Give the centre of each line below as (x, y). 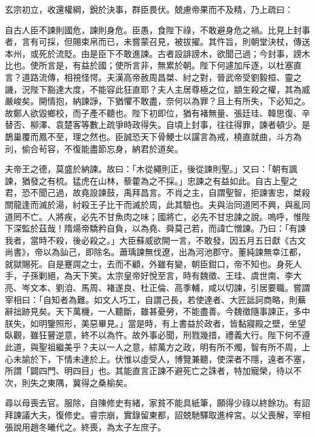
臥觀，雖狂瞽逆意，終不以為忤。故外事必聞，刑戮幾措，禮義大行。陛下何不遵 (157, 335)
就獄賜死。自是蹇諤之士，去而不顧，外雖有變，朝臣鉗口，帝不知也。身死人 (153, 263)
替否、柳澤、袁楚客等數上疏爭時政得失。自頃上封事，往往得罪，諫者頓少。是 (157, 125)
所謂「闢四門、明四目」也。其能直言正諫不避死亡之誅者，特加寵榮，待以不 (153, 371)
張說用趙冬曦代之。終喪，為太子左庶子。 (85, 426)
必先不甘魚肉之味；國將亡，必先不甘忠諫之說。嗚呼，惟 (191, 216)
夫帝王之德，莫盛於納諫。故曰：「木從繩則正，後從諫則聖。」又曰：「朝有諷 (151, 169)
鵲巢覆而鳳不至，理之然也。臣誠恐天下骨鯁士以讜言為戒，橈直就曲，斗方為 (153, 136)
